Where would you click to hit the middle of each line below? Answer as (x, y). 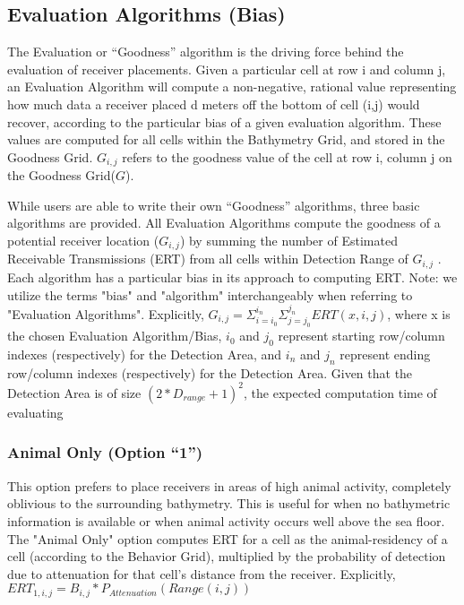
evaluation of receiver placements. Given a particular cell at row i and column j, (227, 69)
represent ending (385, 354)
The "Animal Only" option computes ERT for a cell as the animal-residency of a (228, 538)
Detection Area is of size (74, 392)
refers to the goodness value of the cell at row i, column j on (287, 156)
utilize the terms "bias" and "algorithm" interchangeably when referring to (210, 294)
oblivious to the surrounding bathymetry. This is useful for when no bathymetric (229, 503)
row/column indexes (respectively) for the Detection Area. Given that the (210, 372)
